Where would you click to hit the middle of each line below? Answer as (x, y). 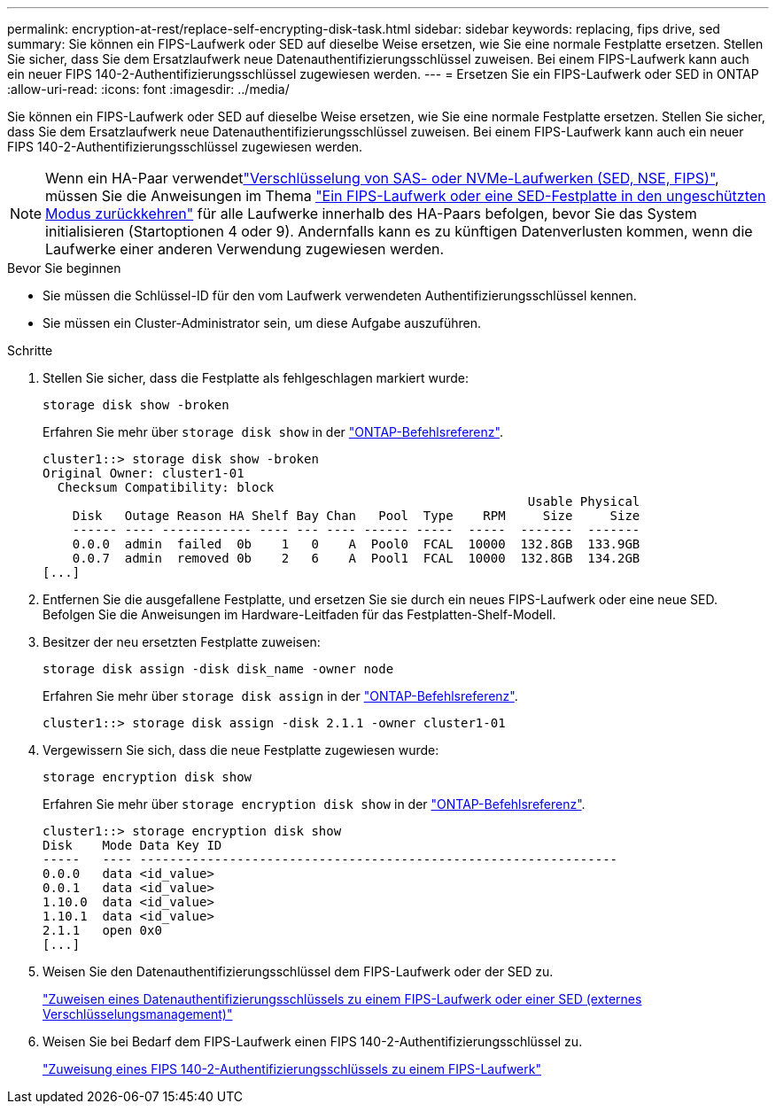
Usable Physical (584, 501)
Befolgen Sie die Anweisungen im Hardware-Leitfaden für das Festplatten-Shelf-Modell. (299, 614)
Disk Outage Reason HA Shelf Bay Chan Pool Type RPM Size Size (356, 516)
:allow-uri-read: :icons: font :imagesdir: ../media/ (148, 89)
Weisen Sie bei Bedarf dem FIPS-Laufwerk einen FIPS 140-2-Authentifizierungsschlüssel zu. (313, 1041)
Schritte (30, 350)
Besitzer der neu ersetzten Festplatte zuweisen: (182, 642)
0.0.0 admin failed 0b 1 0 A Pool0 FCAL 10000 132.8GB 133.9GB (356, 544)
